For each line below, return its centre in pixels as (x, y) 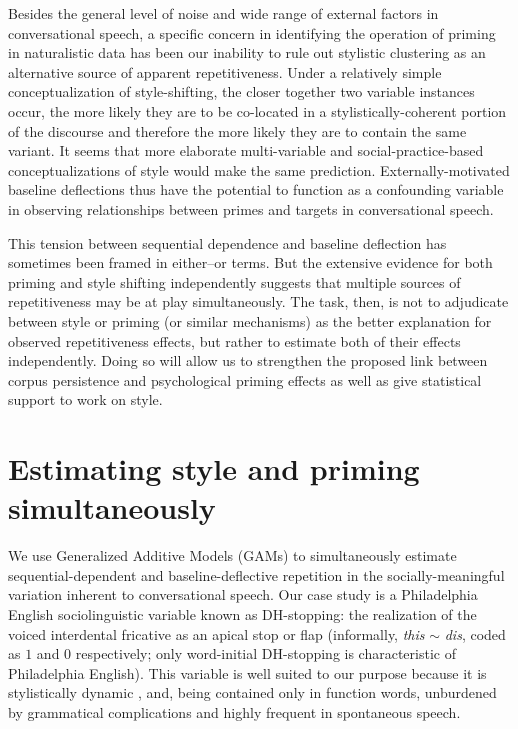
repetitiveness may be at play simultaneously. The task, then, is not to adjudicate (258, 301)
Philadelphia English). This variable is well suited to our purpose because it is (247, 672)
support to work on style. (85, 399)
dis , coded (475, 633)
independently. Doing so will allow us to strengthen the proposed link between (248, 360)
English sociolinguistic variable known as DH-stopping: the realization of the (242, 613)
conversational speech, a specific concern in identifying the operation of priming (252, 32)
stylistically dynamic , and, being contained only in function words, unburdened (252, 692)
